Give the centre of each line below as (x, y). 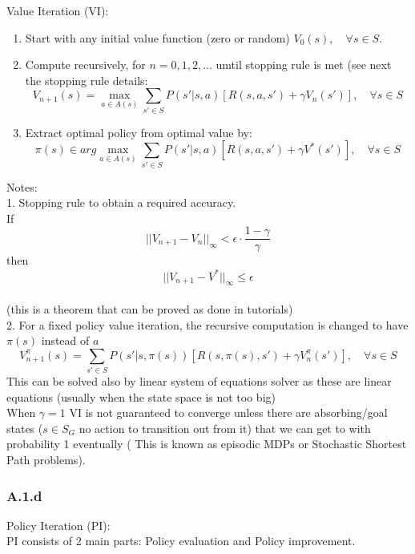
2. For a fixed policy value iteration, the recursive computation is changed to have (207, 324)
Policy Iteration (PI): (58, 525)
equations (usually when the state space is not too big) (141, 396)
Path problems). (46, 460)
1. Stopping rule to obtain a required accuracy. (121, 202)
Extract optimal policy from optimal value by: (139, 132)
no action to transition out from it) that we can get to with (225, 428)
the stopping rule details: (87, 80)
